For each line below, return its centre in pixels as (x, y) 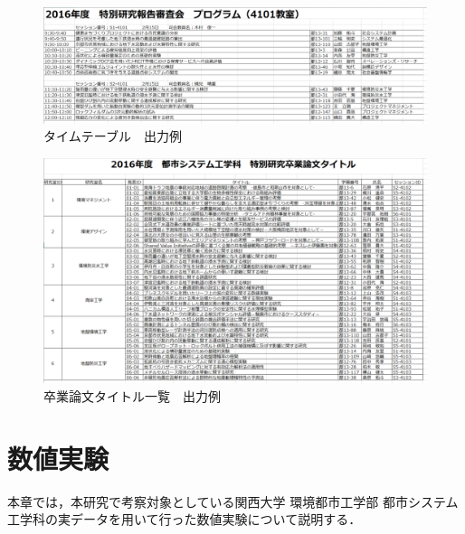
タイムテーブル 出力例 (113, 136)
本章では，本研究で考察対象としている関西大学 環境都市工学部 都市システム (233, 501)
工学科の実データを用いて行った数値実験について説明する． (185, 519)
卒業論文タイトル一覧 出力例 (132, 395)
